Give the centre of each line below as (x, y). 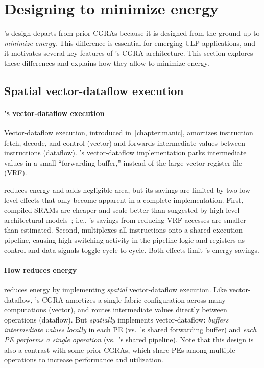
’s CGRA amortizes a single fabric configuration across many (130, 299)
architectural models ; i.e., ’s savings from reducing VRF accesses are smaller (125, 220)
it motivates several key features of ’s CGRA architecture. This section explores (129, 53)
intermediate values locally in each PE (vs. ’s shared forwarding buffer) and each (130, 329)
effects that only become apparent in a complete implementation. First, (132, 200)
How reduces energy (41, 270)
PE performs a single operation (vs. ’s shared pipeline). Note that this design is (129, 339)
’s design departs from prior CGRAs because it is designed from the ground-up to (132, 33)
